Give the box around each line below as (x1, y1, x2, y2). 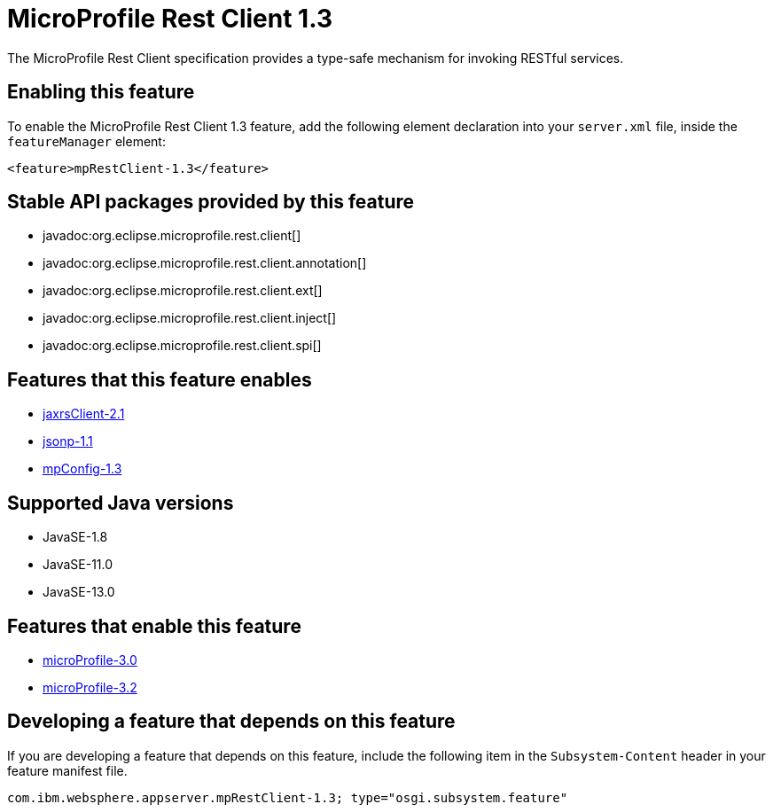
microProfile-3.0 (43, 652, 137, 668)
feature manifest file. (7, 762, 128, 778)
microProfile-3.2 (43, 679, 137, 695)
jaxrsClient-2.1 (43, 406, 125, 422)
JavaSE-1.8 (43, 529, 108, 545)
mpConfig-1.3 (43, 461, 122, 477)
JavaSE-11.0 (43, 557, 113, 573)
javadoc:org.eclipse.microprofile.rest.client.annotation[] (43, 255, 367, 271)
